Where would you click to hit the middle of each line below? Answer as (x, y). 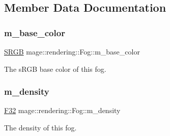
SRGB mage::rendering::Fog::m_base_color (72, 51)
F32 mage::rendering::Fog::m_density (62, 110)
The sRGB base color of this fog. (55, 69)
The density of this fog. (40, 127)
